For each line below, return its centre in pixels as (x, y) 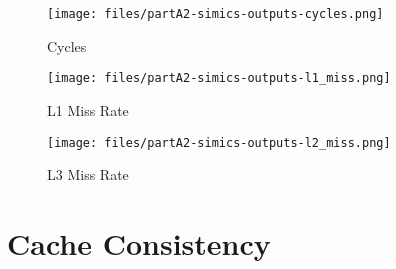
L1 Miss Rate (88, 109)
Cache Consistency (139, 242)
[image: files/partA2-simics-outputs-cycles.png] (215, 14)
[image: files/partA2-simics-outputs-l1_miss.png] (219, 78)
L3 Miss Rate (88, 174)
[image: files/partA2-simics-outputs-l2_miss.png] (219, 142)
